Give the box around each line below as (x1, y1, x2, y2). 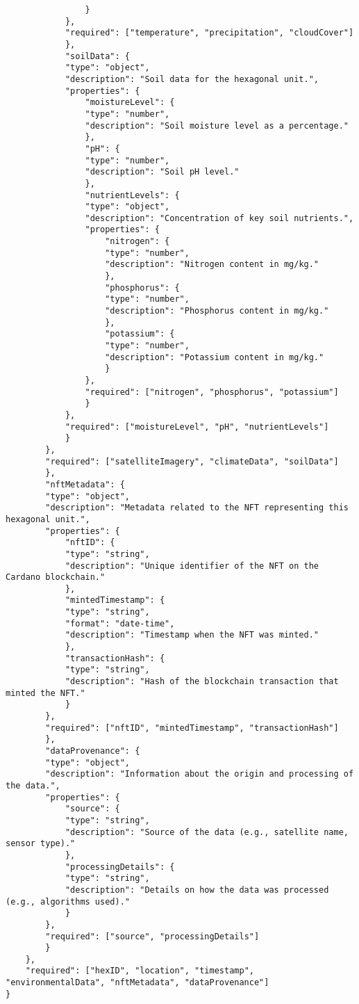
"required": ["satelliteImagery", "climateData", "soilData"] (45, 456, 339, 467)
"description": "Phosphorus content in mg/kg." (105, 306, 329, 316)
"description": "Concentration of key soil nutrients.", (85, 213, 354, 223)
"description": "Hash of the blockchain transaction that (65, 677, 339, 687)
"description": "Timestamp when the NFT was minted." (65, 630, 319, 640)
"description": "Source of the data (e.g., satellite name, (65, 827, 349, 837)
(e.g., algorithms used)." (6, 896, 130, 907)
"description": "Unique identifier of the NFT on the (65, 560, 319, 571)
